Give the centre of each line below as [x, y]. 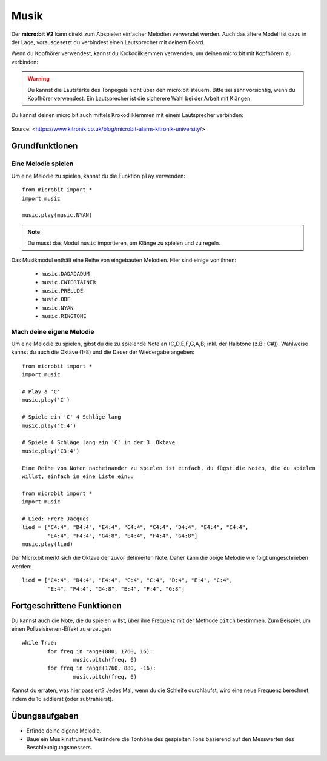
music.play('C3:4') [51, 451]
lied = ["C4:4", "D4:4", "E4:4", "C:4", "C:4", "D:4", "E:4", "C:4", [127, 580]
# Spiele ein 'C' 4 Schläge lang [71, 417]
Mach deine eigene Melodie [53, 331]
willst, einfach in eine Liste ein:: [78, 476]
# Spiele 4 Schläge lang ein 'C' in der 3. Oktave [99, 443]
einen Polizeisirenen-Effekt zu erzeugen [61, 629]
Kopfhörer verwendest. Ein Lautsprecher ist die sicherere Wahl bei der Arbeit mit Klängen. [140, 98]
